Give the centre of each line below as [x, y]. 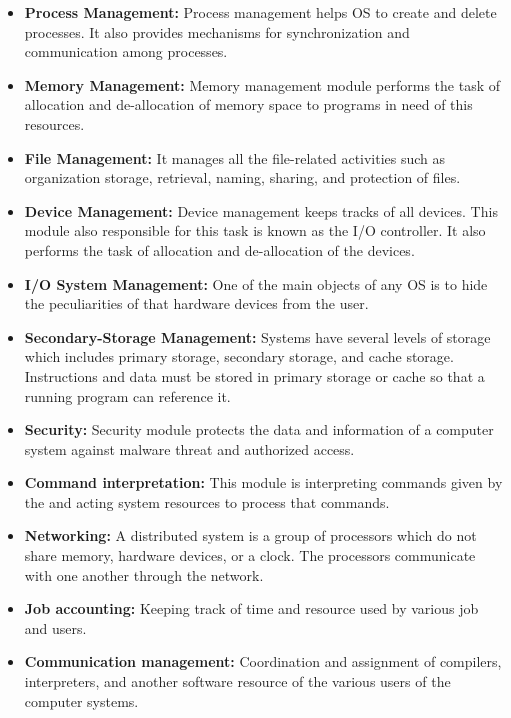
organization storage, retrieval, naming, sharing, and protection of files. [242, 177]
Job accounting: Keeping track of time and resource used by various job [251, 608]
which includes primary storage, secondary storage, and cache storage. [239, 356]
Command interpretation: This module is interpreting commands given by [263, 482]
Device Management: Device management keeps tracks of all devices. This [261, 210]
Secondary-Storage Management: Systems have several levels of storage [257, 336]
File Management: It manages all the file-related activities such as [235, 157]
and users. [55, 627]
